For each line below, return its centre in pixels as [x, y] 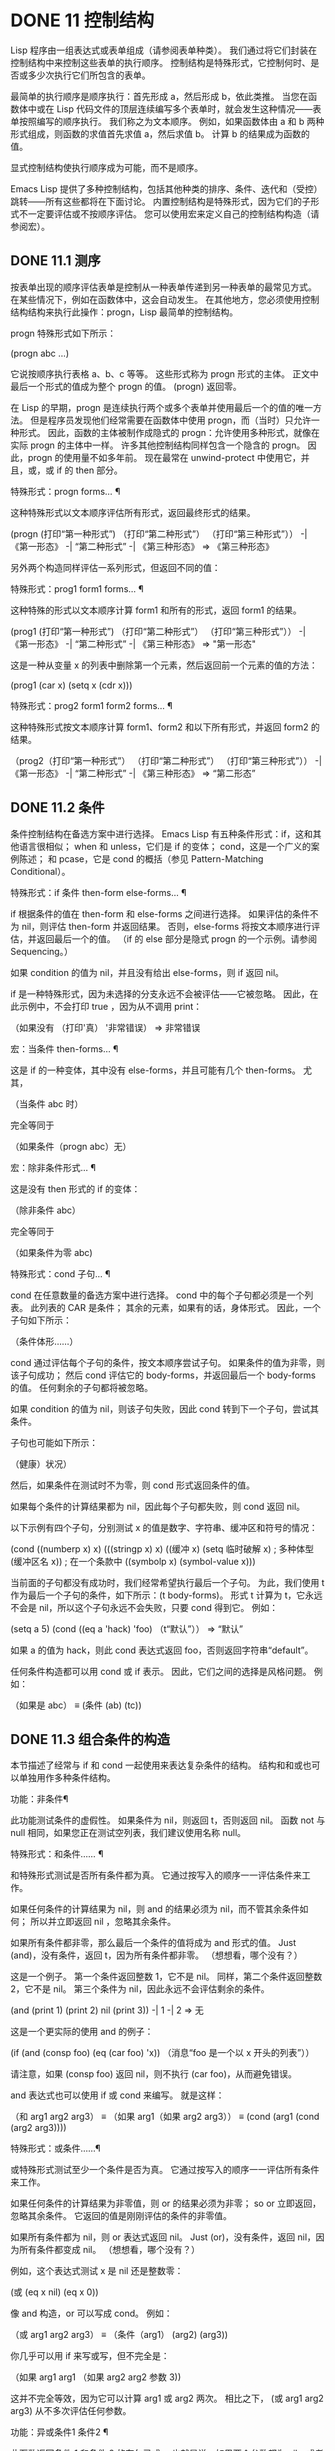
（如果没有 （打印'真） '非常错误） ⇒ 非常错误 [105, 1027]
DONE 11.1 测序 [56, 261]
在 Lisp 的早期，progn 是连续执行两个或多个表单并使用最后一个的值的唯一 [161, 407]
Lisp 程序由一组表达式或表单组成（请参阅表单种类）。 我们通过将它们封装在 [164, 50]
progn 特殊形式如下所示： [63, 333]
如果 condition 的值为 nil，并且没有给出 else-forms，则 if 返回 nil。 [147, 972]
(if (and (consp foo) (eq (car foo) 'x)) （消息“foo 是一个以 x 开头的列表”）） [162, 2053]
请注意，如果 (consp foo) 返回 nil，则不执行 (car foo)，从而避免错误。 [154, 2074]
